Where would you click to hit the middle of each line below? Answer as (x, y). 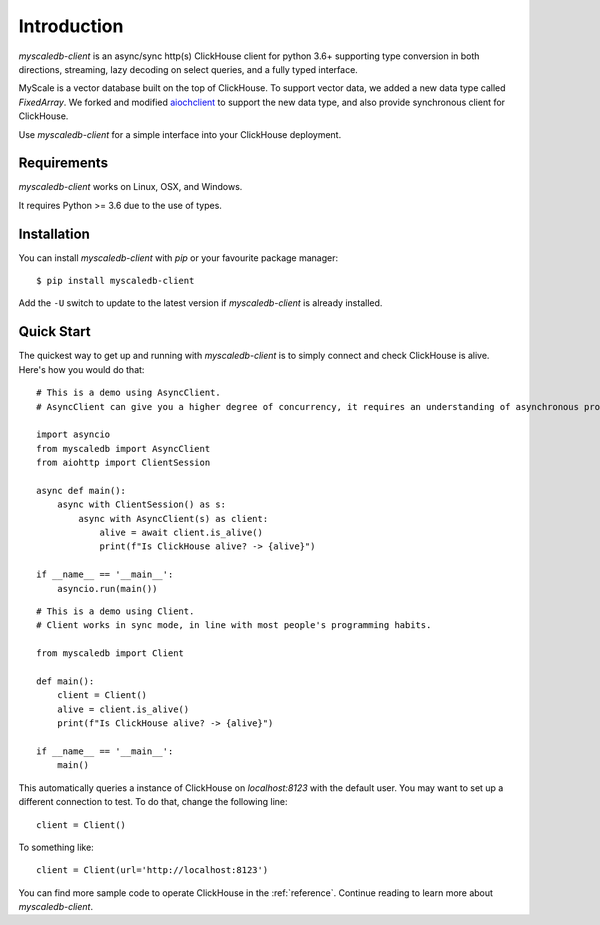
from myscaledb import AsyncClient (123, 448)
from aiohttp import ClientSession (123, 463)
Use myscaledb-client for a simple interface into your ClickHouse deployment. (180, 134)
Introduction (71, 26)
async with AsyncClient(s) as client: (173, 518)
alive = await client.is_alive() (181, 533)
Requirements (63, 163)
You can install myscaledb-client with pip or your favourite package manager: (178, 257)
